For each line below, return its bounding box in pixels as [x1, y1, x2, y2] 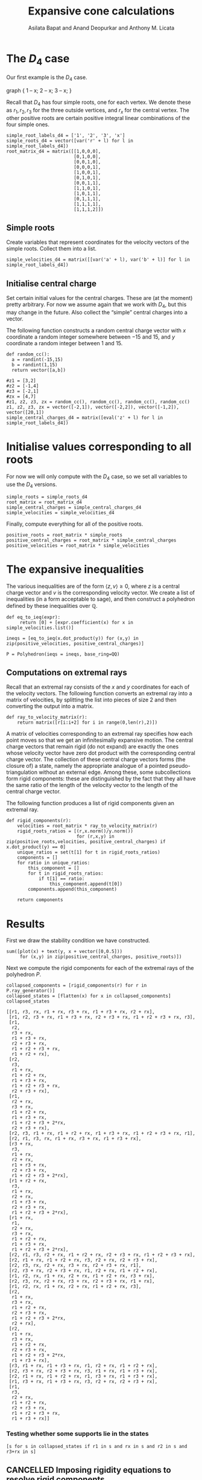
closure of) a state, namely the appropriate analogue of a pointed [6, 762, 168, 770]
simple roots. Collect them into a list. [6, 245, 97, 252]
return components [17, 897, 63, 903]
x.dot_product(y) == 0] [6, 844, 66, 850]
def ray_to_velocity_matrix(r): [6, 714, 87, 721]
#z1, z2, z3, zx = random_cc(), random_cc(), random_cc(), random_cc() [6, 399, 190, 405]
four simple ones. [6, 121, 50, 128]
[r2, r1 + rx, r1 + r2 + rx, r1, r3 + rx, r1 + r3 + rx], [8, 1373, 158, 1380]
